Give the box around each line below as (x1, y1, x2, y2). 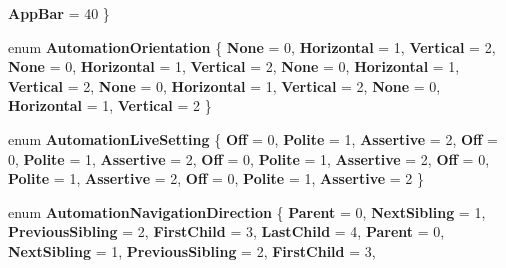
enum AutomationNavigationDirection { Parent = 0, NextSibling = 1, (8, 201, 486, 222)
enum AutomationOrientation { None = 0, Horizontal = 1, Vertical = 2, (8, 36, 496, 57)
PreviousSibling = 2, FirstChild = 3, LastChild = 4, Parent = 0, (8, 221, 445, 242)
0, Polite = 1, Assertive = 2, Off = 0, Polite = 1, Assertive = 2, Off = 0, (8, 148, 490, 169)
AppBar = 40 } (8, 3, 110, 23)
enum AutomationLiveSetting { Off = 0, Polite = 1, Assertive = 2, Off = (8, 128, 499, 149)
